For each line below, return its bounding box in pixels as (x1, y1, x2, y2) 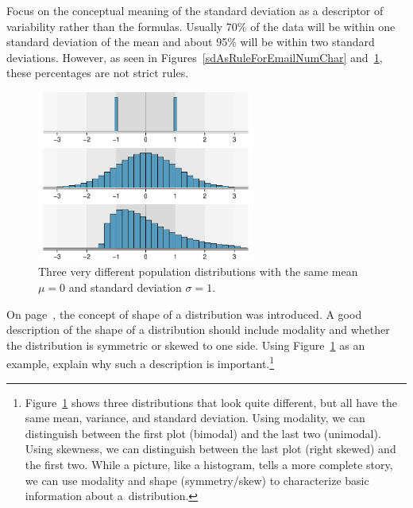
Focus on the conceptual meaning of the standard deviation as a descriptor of (6, 2, 384, 18)
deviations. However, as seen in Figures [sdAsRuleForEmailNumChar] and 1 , (6, 48, 383, 65)
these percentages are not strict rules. (6, 64, 189, 81)
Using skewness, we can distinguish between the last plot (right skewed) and (25, 440, 396, 457)
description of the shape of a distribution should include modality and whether (6, 321, 390, 338)
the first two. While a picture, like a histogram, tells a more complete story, (25, 456, 393, 472)
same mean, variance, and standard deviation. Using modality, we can (25, 409, 365, 426)
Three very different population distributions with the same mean (38, 263, 358, 280)
